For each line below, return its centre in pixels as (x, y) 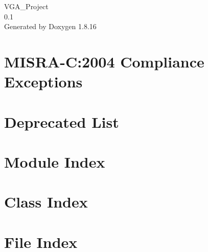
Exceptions (43, 82)
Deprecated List (62, 121)
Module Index (55, 161)
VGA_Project (26, 6)
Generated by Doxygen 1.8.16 (50, 26)
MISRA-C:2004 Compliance (104, 61)
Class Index (46, 202)
